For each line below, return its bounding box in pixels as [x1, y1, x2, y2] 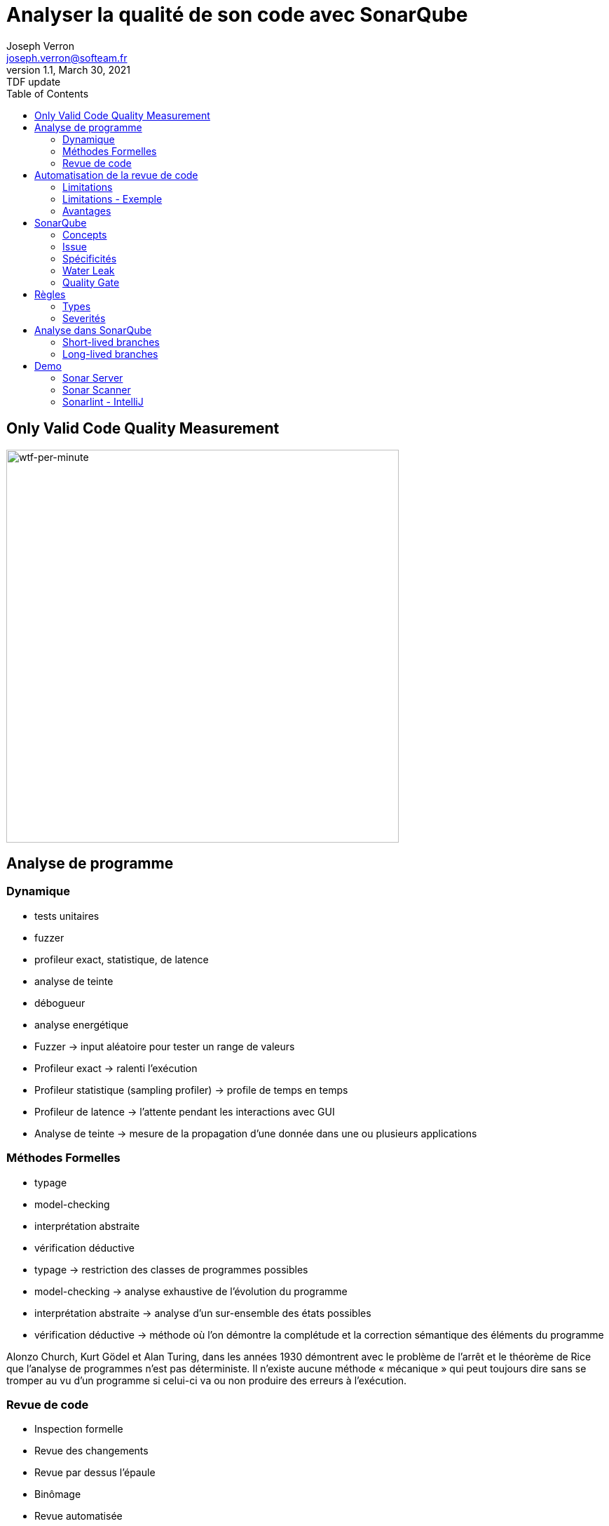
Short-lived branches [62, 335, 160, 348]
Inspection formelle [34, 1423, 123, 1435]
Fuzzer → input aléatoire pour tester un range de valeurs [34, 1040, 295, 1052]
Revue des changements [34, 1445, 149, 1457]
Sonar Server [62, 371, 123, 384]
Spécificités [62, 252, 117, 265]
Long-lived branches [62, 347, 158, 360]
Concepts [62, 228, 107, 241]
